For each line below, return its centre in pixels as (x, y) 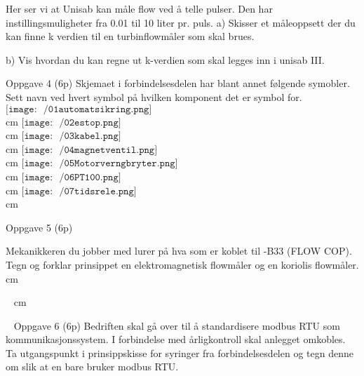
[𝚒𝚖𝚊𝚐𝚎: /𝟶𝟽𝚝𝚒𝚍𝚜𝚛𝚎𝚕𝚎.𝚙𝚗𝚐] (79, 191)
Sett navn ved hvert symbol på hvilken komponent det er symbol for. (154, 96)
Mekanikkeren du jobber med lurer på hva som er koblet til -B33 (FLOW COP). (179, 251)
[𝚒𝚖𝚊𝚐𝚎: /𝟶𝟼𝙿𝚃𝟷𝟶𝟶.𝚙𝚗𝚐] (71, 177)
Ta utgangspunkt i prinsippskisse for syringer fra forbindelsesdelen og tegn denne (180, 352)
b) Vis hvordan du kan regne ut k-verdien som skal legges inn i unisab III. (165, 59)
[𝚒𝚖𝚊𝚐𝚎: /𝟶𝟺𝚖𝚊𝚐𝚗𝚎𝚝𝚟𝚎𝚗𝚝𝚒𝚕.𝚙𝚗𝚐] (89, 150)
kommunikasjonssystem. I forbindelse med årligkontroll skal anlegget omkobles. (176, 339)
